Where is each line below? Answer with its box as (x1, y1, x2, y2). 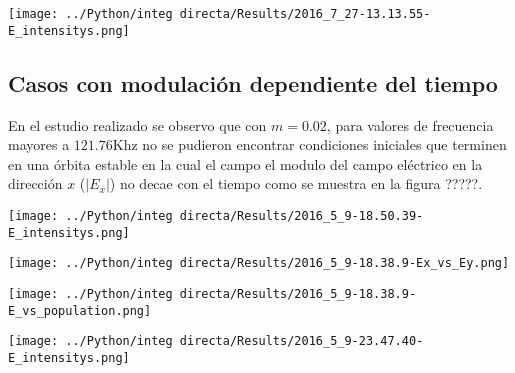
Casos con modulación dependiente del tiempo (8, 67, 498, 98)
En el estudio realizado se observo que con (8, 114, 267, 135)
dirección (8, 173, 63, 194)
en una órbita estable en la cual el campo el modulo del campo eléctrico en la (8, 153, 483, 174)
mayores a (8, 134, 70, 155)
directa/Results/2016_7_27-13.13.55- (179, 7, 431, 21)
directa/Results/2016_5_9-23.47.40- (179, 334, 424, 349)
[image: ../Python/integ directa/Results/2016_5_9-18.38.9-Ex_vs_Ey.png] (8, 256, 510, 271)
